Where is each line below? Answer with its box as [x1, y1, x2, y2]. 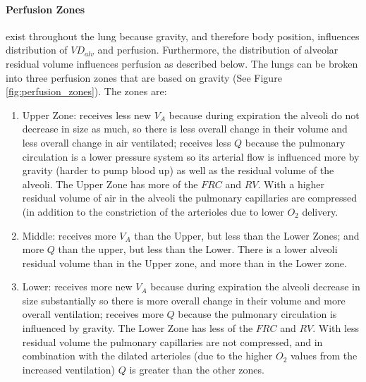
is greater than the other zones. [129, 362, 264, 376]
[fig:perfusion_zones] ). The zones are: [6, 84, 167, 99]
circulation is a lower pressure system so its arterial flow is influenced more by [22, 149, 360, 164]
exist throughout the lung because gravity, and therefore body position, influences [6, 28, 360, 43]
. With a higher [257, 176, 325, 191]
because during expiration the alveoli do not [169, 107, 360, 122]
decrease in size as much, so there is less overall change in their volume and [22, 121, 348, 136]
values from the [290, 348, 358, 363]
